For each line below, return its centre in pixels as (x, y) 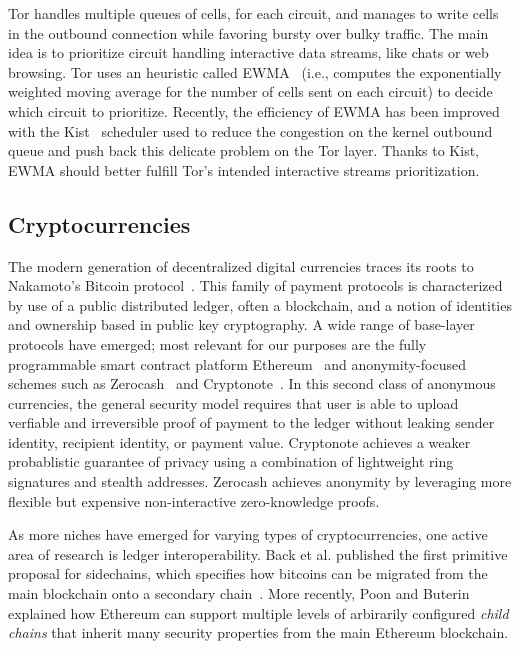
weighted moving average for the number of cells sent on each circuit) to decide (250, 91)
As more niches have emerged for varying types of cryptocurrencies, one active (248, 534)
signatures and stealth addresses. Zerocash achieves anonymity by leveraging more (260, 481)
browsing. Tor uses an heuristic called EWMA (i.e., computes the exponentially (255, 71)
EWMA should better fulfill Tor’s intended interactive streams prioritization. (244, 169)
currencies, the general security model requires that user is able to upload (233, 402)
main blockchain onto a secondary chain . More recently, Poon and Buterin (239, 593)
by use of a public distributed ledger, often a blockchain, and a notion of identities (260, 304)
